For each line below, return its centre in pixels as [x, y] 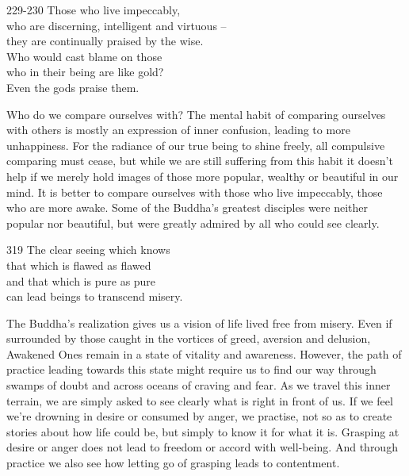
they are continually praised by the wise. [105, 41]
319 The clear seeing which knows [88, 250]
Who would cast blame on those [84, 56]
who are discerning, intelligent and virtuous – [117, 25]
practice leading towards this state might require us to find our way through [191, 369]
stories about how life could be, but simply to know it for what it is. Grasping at [203, 431]
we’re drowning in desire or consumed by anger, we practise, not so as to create [199, 416]
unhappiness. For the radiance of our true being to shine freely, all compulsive [196, 145]
